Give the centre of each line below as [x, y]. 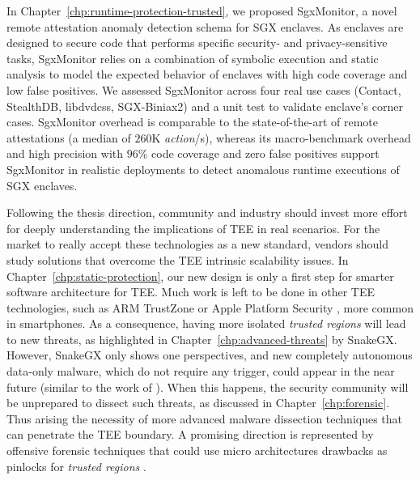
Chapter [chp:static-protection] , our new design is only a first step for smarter [200, 276]
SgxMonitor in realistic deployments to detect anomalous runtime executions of [203, 169]
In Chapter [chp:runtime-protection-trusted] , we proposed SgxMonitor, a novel [202, 11]
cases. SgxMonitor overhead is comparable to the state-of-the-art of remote [192, 122]
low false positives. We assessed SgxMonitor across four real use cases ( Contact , [204, 89]
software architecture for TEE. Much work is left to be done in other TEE [191, 292]
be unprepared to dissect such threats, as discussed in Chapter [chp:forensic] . [198, 403]
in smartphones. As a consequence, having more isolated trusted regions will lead [206, 323]
